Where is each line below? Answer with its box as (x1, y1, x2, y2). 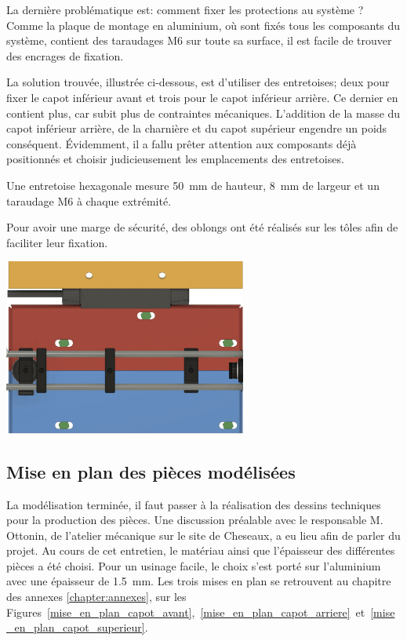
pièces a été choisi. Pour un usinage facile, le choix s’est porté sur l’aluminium (6, 557, 381, 574)
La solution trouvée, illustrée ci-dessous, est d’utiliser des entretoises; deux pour (6, 74, 390, 90)
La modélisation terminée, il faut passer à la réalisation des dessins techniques (6, 496, 381, 512)
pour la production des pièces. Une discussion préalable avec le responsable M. (6, 512, 383, 528)
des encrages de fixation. (6, 47, 124, 64)
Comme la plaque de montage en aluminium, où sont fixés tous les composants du (6, 16, 401, 33)
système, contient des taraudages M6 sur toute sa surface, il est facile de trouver (6, 32, 392, 49)
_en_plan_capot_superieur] (6, 619, 145, 636)
